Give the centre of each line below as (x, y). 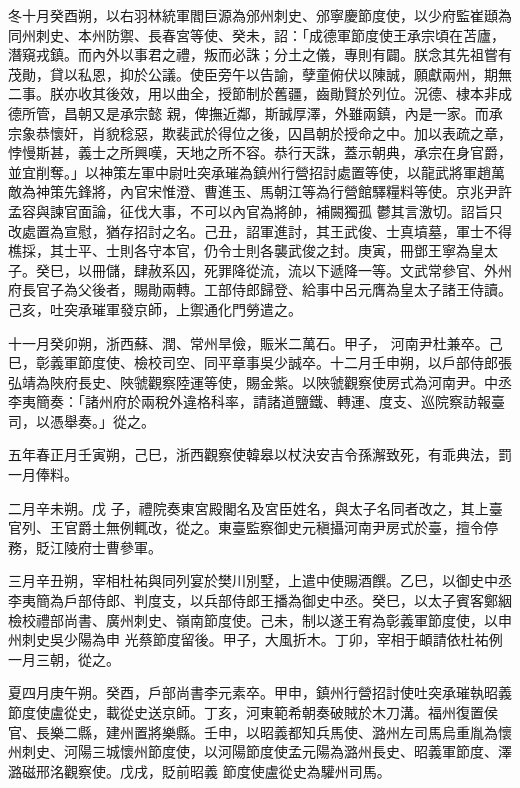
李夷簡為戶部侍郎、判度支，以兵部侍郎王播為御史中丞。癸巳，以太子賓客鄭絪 (260, 600)
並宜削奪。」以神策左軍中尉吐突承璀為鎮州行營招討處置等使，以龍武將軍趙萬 (256, 171)
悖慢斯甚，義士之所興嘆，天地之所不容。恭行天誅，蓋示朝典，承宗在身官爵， (260, 152)
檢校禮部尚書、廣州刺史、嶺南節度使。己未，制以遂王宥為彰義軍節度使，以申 (260, 619)
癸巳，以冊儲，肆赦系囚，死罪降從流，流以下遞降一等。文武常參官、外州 (273, 269)
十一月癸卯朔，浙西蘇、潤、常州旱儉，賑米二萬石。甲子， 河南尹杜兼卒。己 (255, 342)
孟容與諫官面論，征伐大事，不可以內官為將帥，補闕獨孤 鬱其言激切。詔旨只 (255, 210)
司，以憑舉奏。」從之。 (81, 420)
